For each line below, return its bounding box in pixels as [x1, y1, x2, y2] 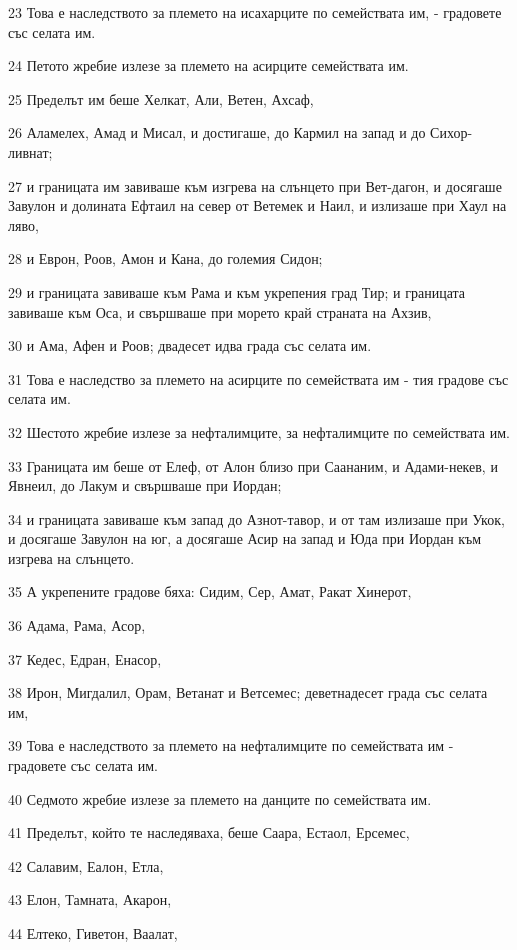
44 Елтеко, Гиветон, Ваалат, [8, 923, 178, 943]
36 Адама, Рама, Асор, [8, 615, 146, 636]
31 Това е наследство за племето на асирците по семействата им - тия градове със [8, 368, 509, 389]
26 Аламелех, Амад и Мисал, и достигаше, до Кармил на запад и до [8, 122, 426, 143]
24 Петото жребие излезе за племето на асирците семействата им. [8, 55, 409, 76]
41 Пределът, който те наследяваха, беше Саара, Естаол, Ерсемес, [8, 822, 410, 843]
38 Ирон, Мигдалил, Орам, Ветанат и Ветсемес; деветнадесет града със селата [8, 682, 488, 703]
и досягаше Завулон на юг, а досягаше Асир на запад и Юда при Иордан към [8, 528, 482, 549]
